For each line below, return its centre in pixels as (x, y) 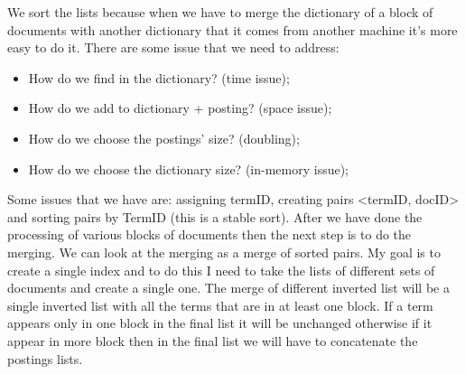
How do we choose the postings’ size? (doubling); (164, 138)
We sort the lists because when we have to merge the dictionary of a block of (220, 12)
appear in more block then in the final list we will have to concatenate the (213, 340)
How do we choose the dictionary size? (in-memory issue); (189, 168)
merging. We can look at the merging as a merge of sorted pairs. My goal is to (224, 252)
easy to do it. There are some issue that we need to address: (173, 47)
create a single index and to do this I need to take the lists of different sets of (221, 270)
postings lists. (45, 358)
